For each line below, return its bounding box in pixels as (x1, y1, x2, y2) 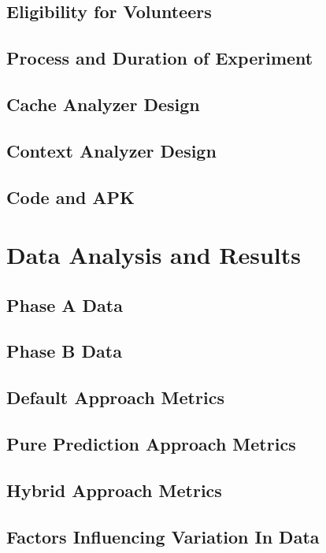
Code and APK (6, 184, 135, 209)
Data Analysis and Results (6, 239, 301, 271)
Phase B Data (6, 339, 122, 363)
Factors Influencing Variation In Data (6, 524, 320, 548)
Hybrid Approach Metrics (6, 477, 222, 502)
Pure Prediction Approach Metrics (6, 432, 296, 456)
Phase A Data (6, 292, 123, 317)
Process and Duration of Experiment (6, 46, 313, 70)
